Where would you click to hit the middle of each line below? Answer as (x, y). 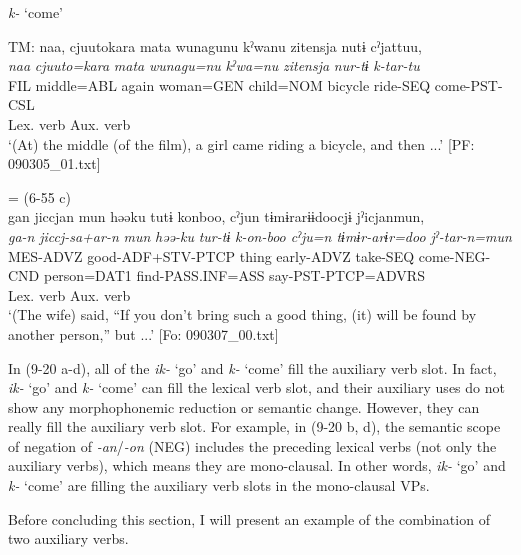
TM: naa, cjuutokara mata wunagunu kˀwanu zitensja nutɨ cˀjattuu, (215, 45)
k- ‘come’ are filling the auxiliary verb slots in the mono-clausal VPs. (219, 485)
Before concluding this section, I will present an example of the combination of (249, 518)
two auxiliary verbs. (68, 538)
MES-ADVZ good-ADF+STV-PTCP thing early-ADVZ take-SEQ (211, 255)
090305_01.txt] (54, 163)
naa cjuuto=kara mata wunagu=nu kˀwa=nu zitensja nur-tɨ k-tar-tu (214, 65)
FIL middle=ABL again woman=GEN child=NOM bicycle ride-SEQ (219, 84)
